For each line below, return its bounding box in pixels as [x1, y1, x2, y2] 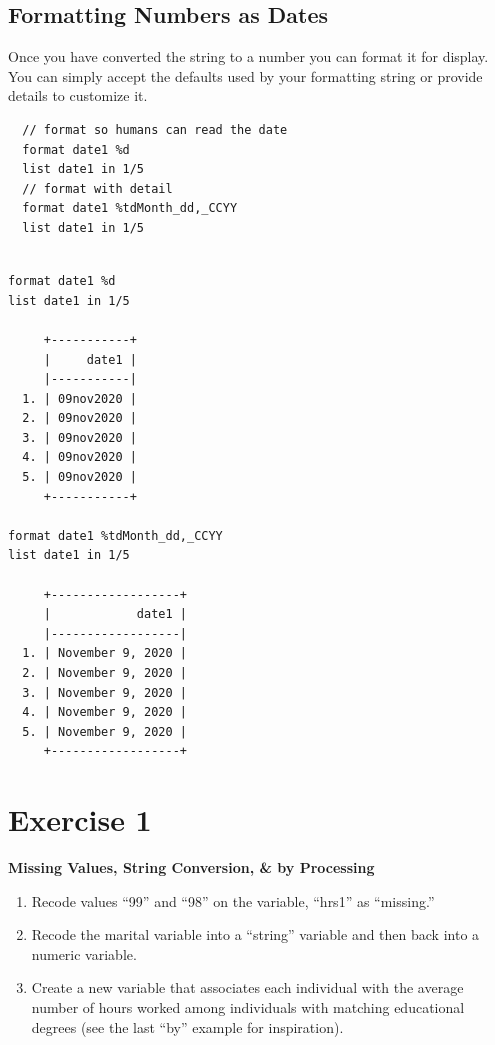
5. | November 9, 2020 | [22, 724, 187, 739]
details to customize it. [8, 85, 148, 106]
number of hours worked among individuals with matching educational [31, 997, 465, 1018]
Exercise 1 [8, 799, 152, 840]
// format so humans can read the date [22, 122, 288, 137]
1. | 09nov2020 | [22, 391, 137, 406]
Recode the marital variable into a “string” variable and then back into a [31, 924, 480, 945]
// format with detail [22, 181, 173, 196]
